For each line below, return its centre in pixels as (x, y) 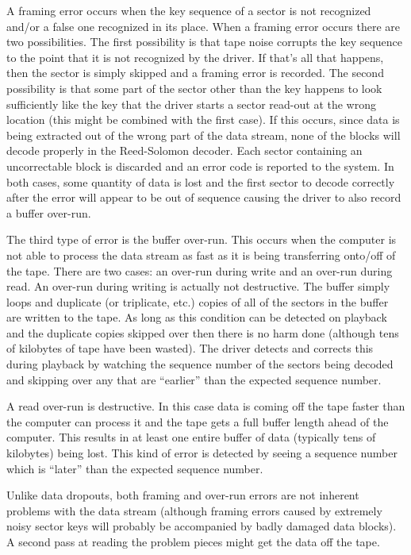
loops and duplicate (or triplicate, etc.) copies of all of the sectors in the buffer (198, 301)
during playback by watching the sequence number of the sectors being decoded (200, 364)
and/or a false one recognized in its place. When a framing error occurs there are (204, 26)
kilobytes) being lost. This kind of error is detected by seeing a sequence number (202, 453)
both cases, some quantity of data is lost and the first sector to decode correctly (201, 181)
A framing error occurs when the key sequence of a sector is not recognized (189, 10)
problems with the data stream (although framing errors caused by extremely (194, 510)
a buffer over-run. (49, 212)
